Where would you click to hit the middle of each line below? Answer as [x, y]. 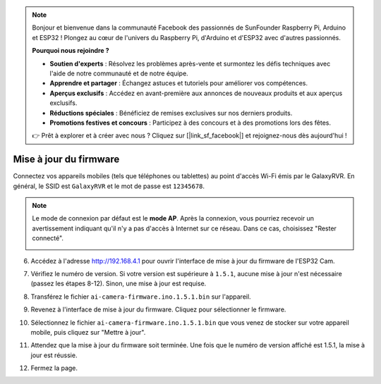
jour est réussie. [54, 355]
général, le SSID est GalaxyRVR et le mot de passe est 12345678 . [109, 186]
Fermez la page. [54, 368]
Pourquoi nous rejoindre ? [71, 51]
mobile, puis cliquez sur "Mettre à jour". [88, 332]
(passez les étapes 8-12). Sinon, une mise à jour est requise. [119, 284]
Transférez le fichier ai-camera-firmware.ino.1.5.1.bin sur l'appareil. [141, 297]
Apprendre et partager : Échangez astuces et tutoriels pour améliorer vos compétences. [179, 83]
